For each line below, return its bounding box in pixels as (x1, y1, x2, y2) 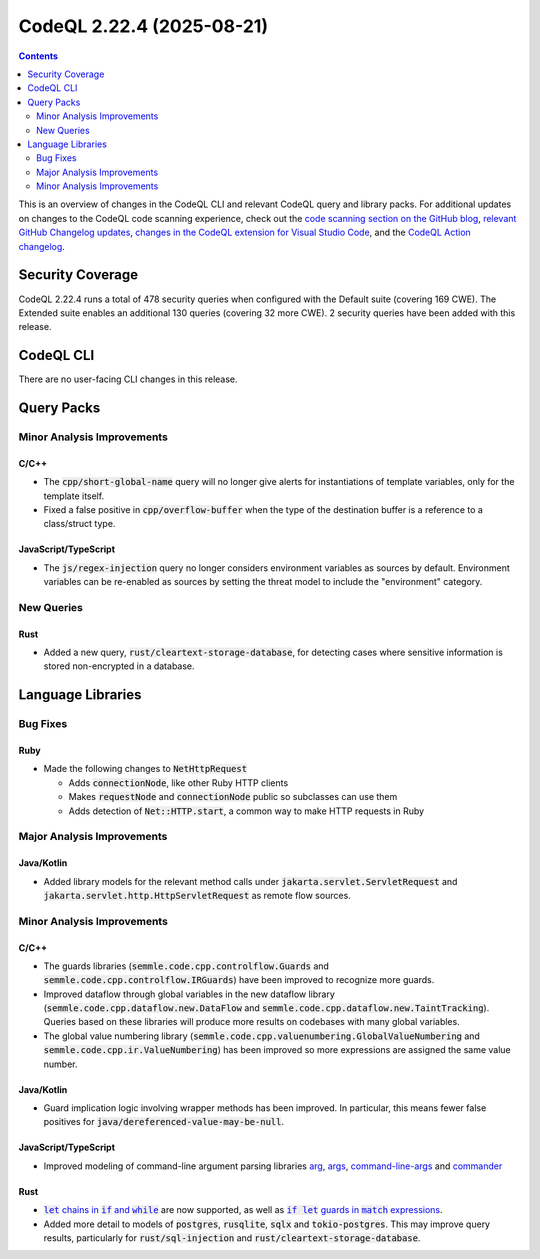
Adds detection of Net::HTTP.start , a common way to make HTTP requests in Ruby (68, 805, 425, 817)
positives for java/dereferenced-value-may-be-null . (43, 1116, 285, 1128)
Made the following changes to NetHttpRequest (43, 763, 248, 775)
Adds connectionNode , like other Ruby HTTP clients (68, 776, 289, 789)
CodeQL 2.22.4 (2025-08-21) (18, 15, 269, 37)
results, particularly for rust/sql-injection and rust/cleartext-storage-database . (43, 1232, 421, 1244)
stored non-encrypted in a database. (43, 660, 195, 672)
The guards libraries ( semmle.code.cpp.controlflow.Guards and (43, 960, 330, 972)
